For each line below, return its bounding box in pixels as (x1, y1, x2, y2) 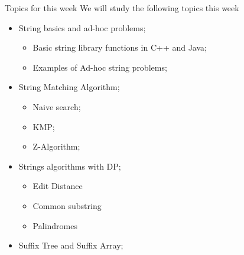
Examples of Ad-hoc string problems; (32, 61, 167, 73)
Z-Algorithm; (32, 140, 80, 153)
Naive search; (32, 100, 81, 112)
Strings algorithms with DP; (18, 160, 121, 172)
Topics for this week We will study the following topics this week (5, 2, 239, 14)
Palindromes (32, 219, 77, 231)
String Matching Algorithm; (18, 81, 120, 93)
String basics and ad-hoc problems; (18, 21, 146, 34)
